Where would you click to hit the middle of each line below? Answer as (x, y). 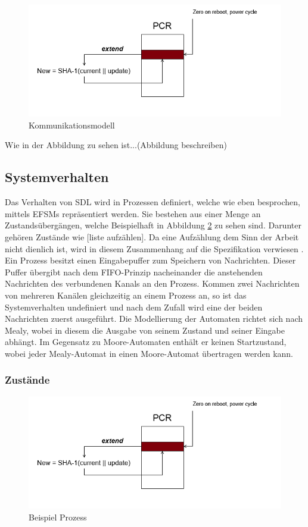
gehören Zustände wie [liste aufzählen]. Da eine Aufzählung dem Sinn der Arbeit (152, 236)
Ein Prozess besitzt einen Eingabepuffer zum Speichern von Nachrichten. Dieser (150, 260)
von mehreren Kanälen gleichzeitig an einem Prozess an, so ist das (126, 295)
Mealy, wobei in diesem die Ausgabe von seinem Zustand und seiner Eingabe (145, 330)
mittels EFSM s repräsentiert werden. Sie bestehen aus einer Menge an (133, 213)
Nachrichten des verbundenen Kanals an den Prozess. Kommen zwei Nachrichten (152, 283)
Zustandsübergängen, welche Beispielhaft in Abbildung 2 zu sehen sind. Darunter (153, 225)
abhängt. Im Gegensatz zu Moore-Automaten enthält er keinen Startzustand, (146, 342)
